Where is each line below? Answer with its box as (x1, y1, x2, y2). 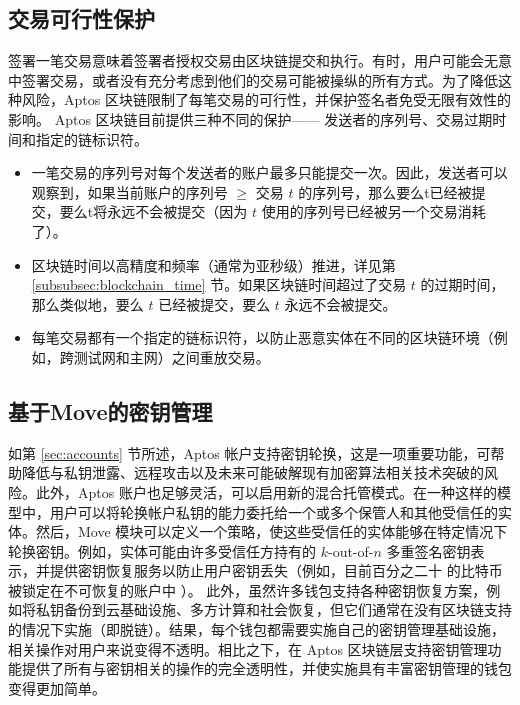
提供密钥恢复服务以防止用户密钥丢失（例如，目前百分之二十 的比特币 (49, 560, 503, 581)
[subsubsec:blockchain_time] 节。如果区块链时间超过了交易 (31, 274, 407, 295)
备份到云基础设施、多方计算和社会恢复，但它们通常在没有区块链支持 (63, 599, 512, 620)
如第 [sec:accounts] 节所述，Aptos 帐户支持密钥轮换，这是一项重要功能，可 (8, 442, 491, 463)
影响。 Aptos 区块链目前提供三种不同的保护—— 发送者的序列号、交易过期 (8, 108, 493, 129)
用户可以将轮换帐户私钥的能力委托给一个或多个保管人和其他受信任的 (49, 501, 498, 522)
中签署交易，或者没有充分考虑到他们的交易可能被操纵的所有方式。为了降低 (8, 69, 498, 90)
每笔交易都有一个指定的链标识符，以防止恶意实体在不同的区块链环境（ (31, 327, 494, 348)
